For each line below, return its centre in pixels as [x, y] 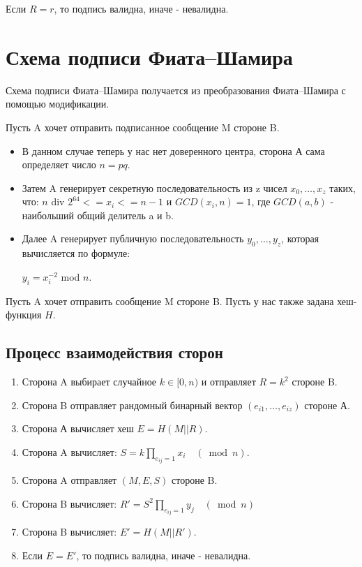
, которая [300, 238]
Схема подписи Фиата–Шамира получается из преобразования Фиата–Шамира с [176, 90]
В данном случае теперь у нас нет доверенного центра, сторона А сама [173, 150]
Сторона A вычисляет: [69, 451]
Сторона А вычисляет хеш [78, 428]
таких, [342, 187]
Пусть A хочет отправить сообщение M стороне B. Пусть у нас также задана [170, 301]
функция [24, 315]
